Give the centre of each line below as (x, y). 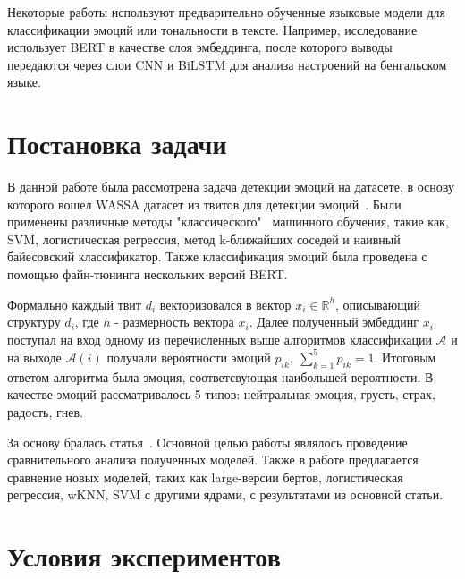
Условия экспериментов (144, 556)
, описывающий (377, 304)
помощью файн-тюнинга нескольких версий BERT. (148, 274)
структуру (34, 322)
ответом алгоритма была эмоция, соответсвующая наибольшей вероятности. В (220, 376)
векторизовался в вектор (225, 304)
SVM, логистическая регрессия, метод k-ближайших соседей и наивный (204, 238)
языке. (24, 82)
